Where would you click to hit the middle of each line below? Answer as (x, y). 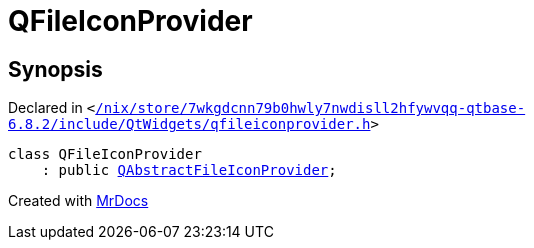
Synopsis (55, 69)
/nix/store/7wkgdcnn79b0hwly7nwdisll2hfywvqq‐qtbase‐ (310, 108)
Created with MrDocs (78, 201)
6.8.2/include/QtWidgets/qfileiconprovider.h (189, 124)
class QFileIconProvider (105, 154)
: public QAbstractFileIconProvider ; (189, 170)
